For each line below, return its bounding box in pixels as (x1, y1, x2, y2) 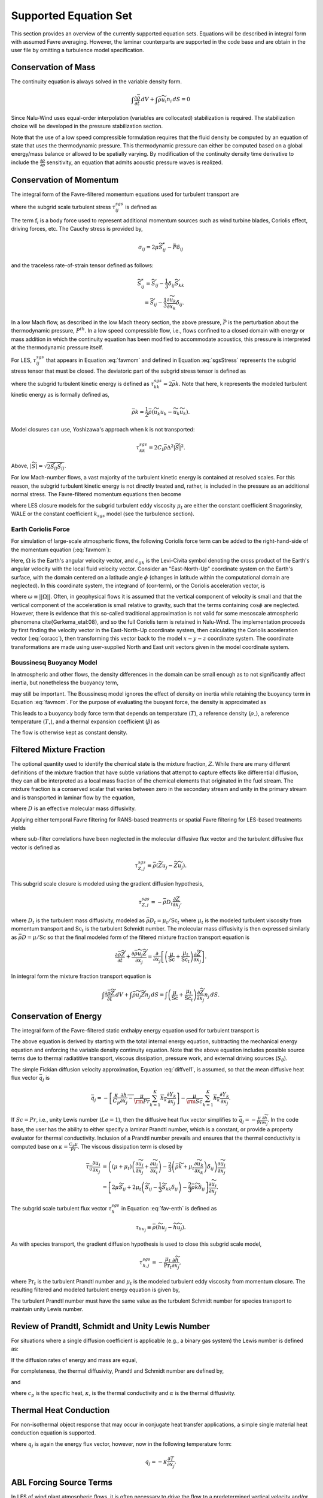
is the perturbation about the (228, 318, 299, 326)
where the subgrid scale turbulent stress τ (11, 204, 116, 211)
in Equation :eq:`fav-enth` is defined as (121, 1205, 217, 1212)
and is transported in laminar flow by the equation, (11, 794, 135, 801)
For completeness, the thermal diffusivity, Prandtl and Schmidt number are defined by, (11, 1367, 224, 1375)
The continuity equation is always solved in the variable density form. (11, 78, 182, 85)
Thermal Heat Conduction (11, 1405, 110, 1415)
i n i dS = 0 (164, 96, 191, 104)
